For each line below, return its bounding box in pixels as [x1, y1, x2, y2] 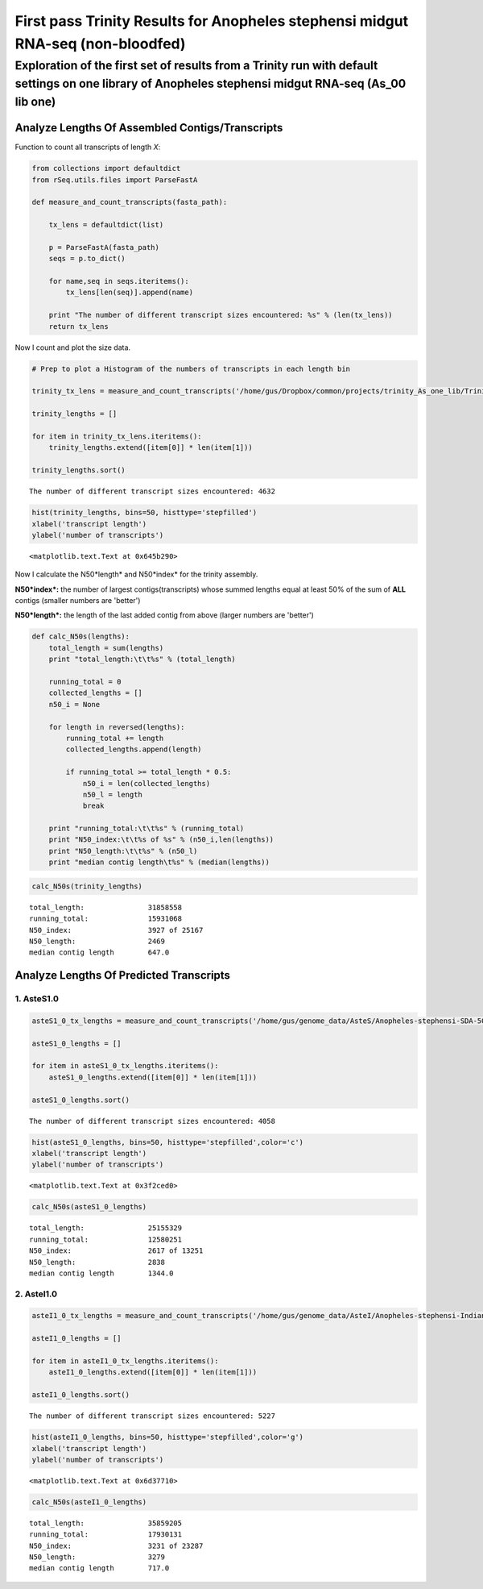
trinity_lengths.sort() [31, 466, 126, 475]
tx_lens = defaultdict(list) [48, 220, 164, 230]
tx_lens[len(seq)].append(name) [65, 288, 193, 297]
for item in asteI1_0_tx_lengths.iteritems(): [31, 1357, 219, 1366]
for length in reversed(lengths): [48, 722, 185, 731]
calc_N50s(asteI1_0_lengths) [31, 1497, 147, 1507]
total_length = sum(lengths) [48, 643, 164, 652]
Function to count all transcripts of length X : [14, 142, 161, 152]
